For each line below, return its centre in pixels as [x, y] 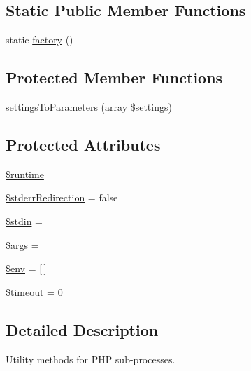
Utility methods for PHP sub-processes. [91, 359]
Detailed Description [82, 329]
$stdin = [24, 221]
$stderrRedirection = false [62, 197]
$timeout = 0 [34, 291]
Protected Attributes [83, 144]
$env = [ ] [26, 268]
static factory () [40, 40]
